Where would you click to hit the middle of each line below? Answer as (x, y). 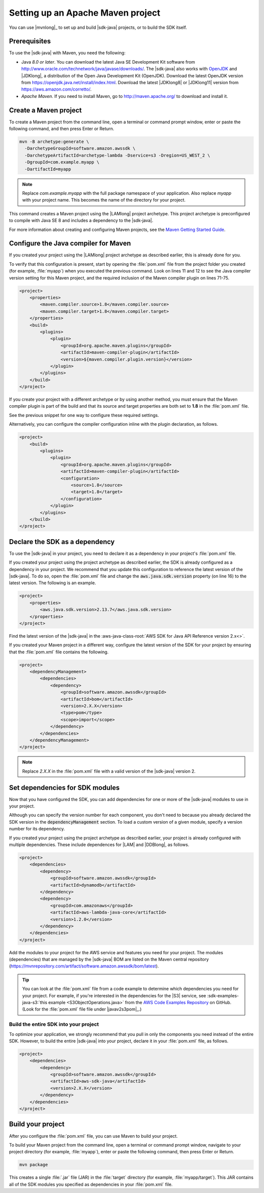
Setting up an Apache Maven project (85, 13)
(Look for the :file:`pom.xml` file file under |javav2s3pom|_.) (82, 1009)
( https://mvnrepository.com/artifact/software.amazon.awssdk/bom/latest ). (84, 966)
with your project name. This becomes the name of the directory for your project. (104, 200)
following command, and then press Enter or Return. (62, 129)
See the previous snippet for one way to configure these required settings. (84, 415)
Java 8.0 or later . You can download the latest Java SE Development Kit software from (108, 62)
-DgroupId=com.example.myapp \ (62, 162)
